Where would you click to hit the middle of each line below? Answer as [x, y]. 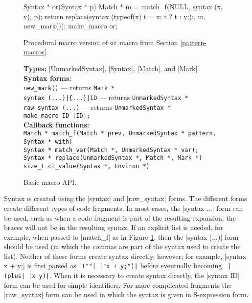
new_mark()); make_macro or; [70, 26]
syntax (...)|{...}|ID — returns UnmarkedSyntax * [106, 97]
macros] [35, 52]
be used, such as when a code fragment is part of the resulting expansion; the [120, 217]
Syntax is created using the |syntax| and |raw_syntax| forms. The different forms [126, 198]
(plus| [14, 276]
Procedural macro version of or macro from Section [101, 42]
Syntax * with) [48, 142]
